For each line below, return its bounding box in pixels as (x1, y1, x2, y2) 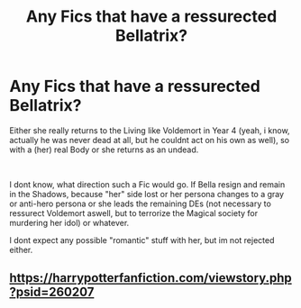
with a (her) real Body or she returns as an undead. (9, 144, 199, 155)
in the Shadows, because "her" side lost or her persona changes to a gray (9, 188, 285, 199)
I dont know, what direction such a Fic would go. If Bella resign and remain (9, 178, 286, 190)
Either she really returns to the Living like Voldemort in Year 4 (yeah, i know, (9, 124, 290, 136)
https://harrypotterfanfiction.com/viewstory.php (9, 270, 293, 285)
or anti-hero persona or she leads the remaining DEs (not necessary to (9, 198, 272, 209)
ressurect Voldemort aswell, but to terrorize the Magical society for (9, 207, 259, 218)
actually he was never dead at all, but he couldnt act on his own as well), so (9, 134, 290, 145)
